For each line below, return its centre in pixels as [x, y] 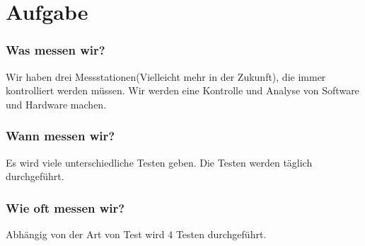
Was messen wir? [56, 50]
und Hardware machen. [56, 104]
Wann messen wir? [60, 136]
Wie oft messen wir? [65, 207]
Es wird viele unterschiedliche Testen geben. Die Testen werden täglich [159, 162]
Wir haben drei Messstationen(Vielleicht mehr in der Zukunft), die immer [166, 76]
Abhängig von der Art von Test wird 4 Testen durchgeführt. [136, 234]
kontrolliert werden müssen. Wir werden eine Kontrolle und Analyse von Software [182, 90]
